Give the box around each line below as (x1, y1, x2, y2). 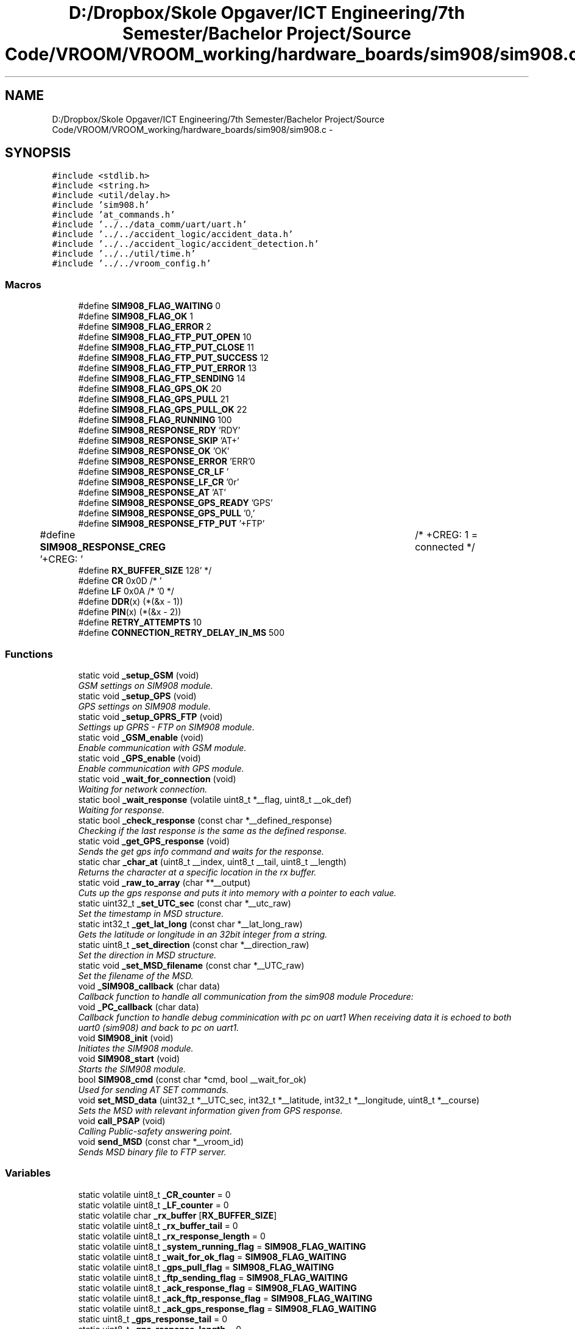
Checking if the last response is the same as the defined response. (78, 825, 347, 836)
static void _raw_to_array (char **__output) (78, 877, 251, 888)
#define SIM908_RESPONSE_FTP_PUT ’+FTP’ (78, 518, 265, 529)
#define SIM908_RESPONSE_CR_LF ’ (78, 466, 229, 477)
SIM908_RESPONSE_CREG (40, 541, 166, 554)
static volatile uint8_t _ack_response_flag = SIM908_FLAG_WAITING (78, 1282, 357, 1293)
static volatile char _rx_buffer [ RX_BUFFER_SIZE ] (78, 1210, 277, 1220)
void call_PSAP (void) (78, 1115, 166, 1126)
